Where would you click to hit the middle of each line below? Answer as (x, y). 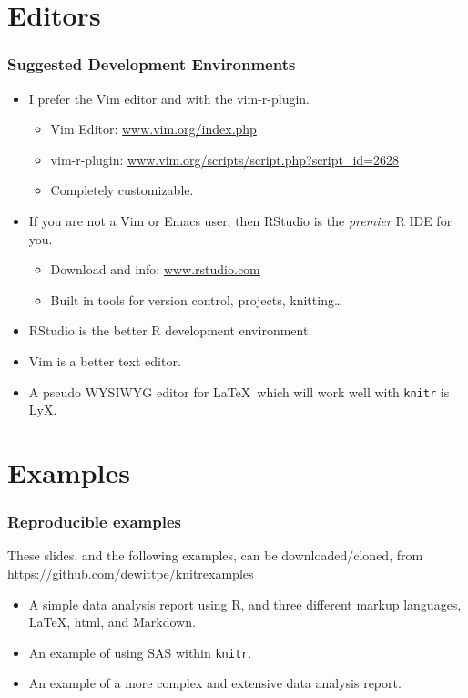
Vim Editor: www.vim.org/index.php (153, 129)
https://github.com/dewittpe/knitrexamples (131, 573)
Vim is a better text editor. (105, 360)
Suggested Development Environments (152, 64)
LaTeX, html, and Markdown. (112, 622)
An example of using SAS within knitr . (140, 652)
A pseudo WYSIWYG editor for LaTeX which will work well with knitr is (239, 391)
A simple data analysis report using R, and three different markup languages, (245, 604)
